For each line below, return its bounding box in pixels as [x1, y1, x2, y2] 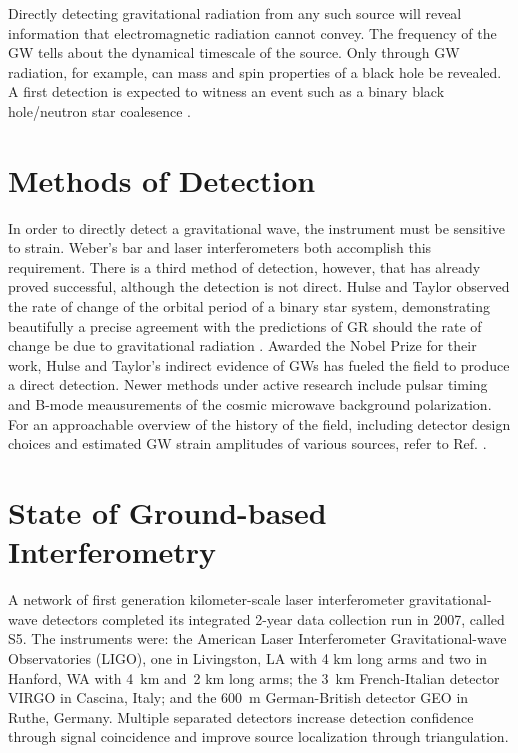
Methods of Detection [8, 159, 316, 200]
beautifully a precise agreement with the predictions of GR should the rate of [8, 315, 482, 336]
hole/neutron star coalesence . [8, 100, 192, 121]
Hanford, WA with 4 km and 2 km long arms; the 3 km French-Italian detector [8, 667, 500, 688]
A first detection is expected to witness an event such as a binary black [8, 81, 445, 102]
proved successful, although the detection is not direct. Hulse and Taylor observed [8, 276, 510, 297]
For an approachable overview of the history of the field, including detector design [8, 413, 511, 434]
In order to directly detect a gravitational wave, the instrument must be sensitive [8, 217, 506, 238]
